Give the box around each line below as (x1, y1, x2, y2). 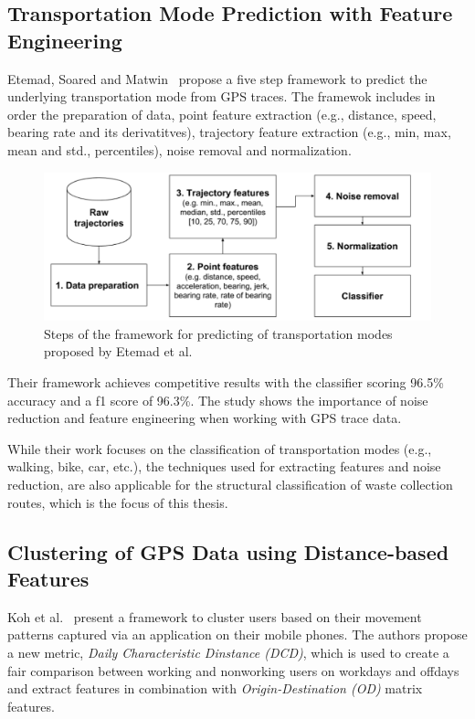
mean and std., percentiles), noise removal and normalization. (7, 140, 352, 159)
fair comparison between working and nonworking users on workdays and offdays (7, 661, 459, 680)
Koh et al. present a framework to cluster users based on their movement (7, 607, 422, 626)
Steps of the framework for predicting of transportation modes (44, 323, 393, 343)
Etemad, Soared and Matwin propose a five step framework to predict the (7, 69, 427, 88)
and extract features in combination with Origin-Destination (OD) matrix (7, 679, 423, 698)
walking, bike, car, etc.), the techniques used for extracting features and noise (7, 457, 441, 476)
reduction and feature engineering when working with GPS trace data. (7, 408, 402, 428)
